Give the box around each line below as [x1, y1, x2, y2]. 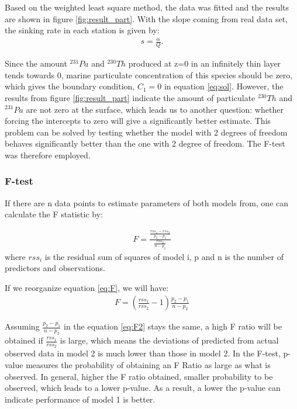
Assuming [5, 320, 40, 332]
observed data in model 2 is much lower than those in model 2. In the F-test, [5, 347, 281, 359]
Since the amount [5, 57, 67, 70]
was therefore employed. [5, 148, 91, 161]
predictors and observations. [5, 262, 105, 274]
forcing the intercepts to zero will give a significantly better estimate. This [5, 115, 271, 127]
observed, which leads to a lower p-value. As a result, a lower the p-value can [5, 382, 281, 394]
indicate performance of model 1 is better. [5, 393, 156, 405]
